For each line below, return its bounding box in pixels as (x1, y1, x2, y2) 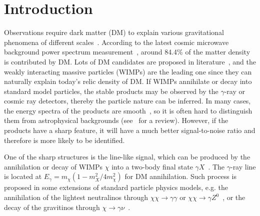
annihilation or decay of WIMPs (4, 161, 103, 171)
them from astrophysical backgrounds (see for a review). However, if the (4, 115, 228, 125)
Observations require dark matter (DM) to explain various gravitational (4, 27, 224, 37)
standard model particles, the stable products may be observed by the (4, 85, 218, 96)
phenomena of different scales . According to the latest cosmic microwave (4, 36, 229, 47)
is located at (4, 171, 42, 181)
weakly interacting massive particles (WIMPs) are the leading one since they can (4, 66, 252, 76)
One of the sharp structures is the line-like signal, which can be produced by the (4, 151, 250, 162)
